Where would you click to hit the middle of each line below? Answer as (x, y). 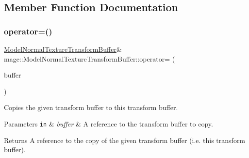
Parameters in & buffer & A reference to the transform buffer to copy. (108, 123)
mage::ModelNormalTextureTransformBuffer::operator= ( (90, 58)
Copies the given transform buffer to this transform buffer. (91, 107)
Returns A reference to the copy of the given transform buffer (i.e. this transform (125, 140)
